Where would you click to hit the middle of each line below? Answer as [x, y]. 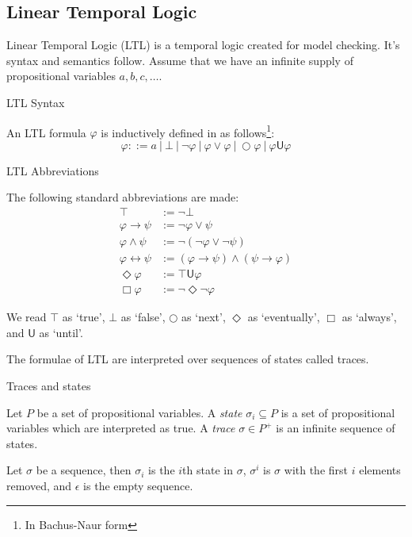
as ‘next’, [204, 317]
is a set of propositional [338, 412]
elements [380, 470]
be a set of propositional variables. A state [139, 412]
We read [27, 317]
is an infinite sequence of [336, 428]
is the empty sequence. [138, 485]
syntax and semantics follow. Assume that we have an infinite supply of [180, 60]
